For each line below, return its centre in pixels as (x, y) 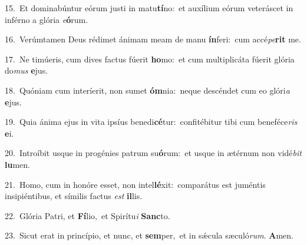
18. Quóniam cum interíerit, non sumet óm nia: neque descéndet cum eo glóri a (147, 90)
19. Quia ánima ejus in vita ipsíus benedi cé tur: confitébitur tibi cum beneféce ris (151, 122)
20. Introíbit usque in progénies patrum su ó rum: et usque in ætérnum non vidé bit (153, 153)
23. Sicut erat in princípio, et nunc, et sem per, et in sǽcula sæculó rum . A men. (149, 235)
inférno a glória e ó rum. (47, 19)
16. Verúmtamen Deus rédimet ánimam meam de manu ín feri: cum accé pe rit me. (153, 39)
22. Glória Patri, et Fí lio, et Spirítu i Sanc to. (88, 215)
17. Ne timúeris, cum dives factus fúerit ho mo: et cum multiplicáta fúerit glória (150, 59)
